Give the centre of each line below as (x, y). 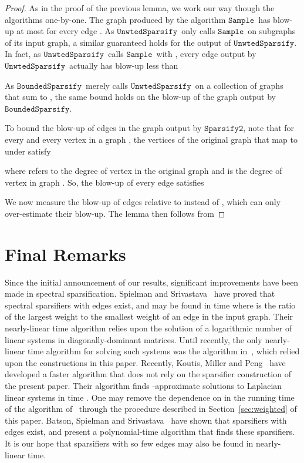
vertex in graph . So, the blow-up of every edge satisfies (104, 182)
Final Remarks (65, 254)
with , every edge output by (206, 54)
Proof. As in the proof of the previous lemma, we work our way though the (140, 8)
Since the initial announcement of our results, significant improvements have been (152, 282)
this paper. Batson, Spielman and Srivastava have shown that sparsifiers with (146, 420)
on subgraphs (272, 31)
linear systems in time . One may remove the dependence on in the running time (150, 397)
